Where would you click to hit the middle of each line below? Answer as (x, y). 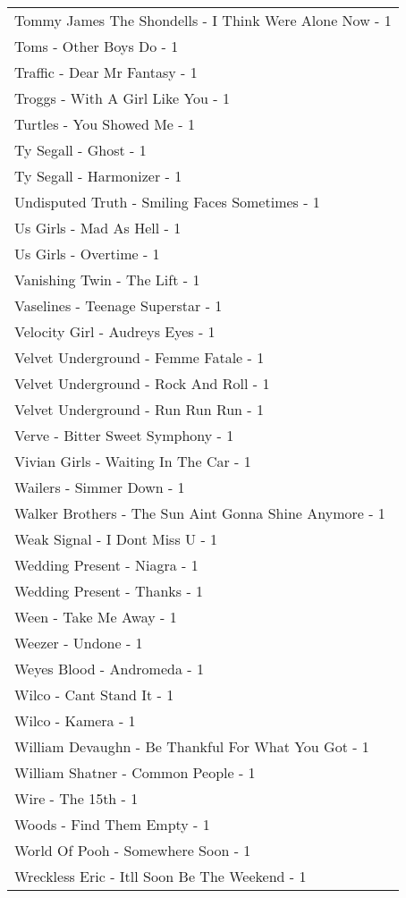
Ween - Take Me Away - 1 (96, 617)
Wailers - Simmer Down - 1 (100, 487)
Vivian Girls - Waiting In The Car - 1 (133, 461)
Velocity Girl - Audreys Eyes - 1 (115, 331)
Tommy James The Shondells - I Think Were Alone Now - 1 (203, 20)
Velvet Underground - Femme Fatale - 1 (140, 357)
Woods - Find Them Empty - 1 (112, 824)
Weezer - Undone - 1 (79, 643)
